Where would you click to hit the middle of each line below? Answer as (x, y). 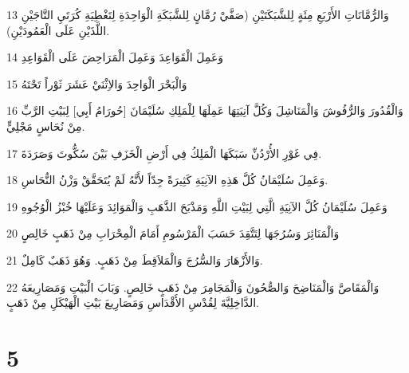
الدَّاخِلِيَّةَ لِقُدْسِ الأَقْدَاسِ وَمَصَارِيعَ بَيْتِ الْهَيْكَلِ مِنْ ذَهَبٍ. (133, 302)
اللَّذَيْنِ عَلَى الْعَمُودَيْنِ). (58, 30)
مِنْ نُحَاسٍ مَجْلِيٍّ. (46, 126)
